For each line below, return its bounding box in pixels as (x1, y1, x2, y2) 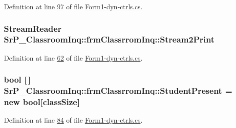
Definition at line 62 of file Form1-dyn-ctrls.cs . (4, 52, 143, 63)
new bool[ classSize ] (4, 96, 80, 108)
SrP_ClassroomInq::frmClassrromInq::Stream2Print (4, 33, 215, 45)
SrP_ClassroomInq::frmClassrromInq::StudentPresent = (4, 85, 233, 97)
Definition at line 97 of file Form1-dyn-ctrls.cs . (4, 1, 143, 11)
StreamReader (4, 22, 62, 34)
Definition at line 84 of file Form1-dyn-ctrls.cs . (4, 115, 143, 125)
